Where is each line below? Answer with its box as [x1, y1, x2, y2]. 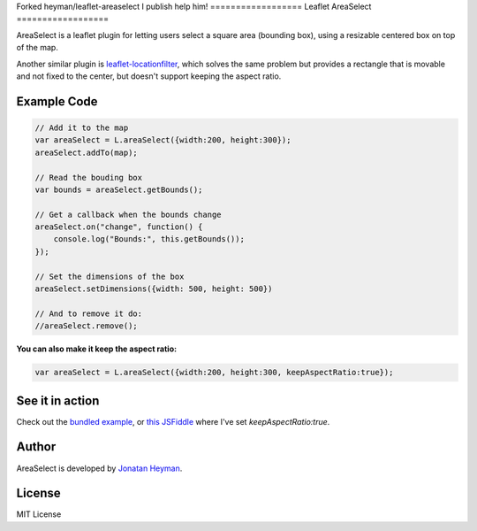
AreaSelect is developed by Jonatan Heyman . [16, 463, 183, 473]
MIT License [16, 509, 62, 519]
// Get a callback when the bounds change [34, 209, 222, 219]
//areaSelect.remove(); [34, 321, 139, 331]
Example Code [16, 94, 98, 109]
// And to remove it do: [34, 308, 143, 319]
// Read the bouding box [34, 173, 143, 182]
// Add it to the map [34, 122, 129, 133]
